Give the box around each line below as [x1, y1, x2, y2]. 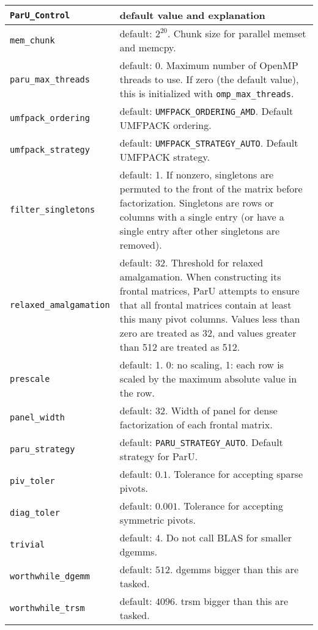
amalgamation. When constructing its [119, 269, 281, 284]
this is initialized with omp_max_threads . [119, 86, 294, 100]
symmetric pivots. [119, 513, 196, 527]
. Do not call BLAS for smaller [160, 530, 292, 544]
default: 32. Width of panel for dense [119, 403, 278, 417]
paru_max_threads [10, 74, 90, 84]
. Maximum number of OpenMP [160, 58, 298, 72]
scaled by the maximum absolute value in [119, 372, 297, 386]
